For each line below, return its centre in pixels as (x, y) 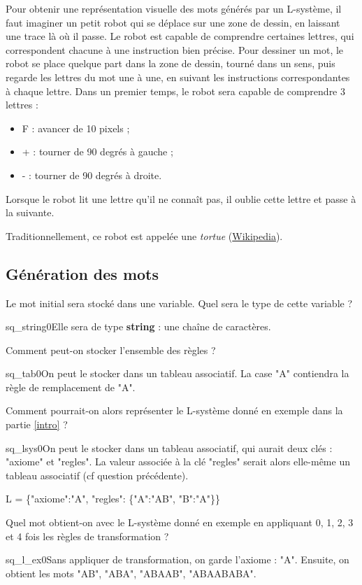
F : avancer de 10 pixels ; (76, 128)
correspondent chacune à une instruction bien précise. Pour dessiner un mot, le (175, 49)
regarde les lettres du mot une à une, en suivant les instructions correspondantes (178, 77)
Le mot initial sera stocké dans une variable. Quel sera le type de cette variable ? (179, 303)
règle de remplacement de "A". (71, 387)
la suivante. (30, 212)
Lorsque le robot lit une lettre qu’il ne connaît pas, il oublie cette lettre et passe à (181, 198)
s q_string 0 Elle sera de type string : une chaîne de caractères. (138, 326)
